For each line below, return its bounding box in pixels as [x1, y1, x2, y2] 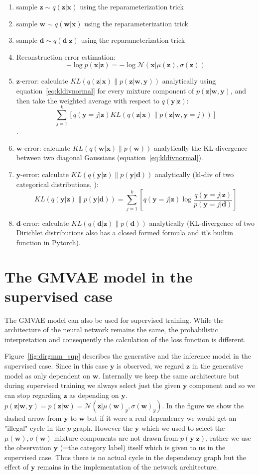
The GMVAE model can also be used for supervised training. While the [4, 314, 224, 325]
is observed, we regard [117, 361, 184, 371]
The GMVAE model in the [4, 266, 193, 286]
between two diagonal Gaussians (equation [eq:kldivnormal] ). [16, 152, 203, 163]
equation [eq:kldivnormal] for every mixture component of [16, 85, 194, 95]
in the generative [192, 361, 244, 371]
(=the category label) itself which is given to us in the [60, 442, 226, 453]
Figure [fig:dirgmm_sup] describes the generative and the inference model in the [4, 351, 251, 361]
